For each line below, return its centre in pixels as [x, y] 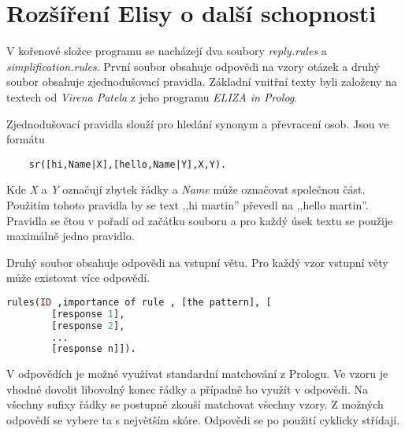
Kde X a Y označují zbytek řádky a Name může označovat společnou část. [186, 189]
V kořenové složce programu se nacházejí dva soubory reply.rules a [167, 51]
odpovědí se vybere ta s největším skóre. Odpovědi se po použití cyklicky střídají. [203, 420]
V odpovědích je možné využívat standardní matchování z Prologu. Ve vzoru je [197, 374]
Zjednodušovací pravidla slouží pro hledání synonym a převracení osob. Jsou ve [198, 123]
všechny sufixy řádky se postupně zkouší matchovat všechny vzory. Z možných [195, 404]
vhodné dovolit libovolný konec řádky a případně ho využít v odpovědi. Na [188, 389]
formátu [26, 139]
